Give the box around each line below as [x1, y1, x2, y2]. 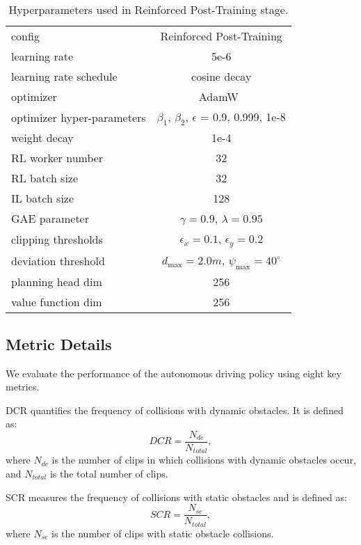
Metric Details [6, 333, 112, 354]
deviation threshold [11, 253, 105, 269]
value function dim [11, 294, 102, 310]
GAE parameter [11, 210, 89, 227]
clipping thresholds [11, 231, 103, 248]
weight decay [11, 129, 74, 146]
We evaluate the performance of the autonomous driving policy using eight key [6, 365, 342, 380]
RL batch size [11, 170, 79, 187]
